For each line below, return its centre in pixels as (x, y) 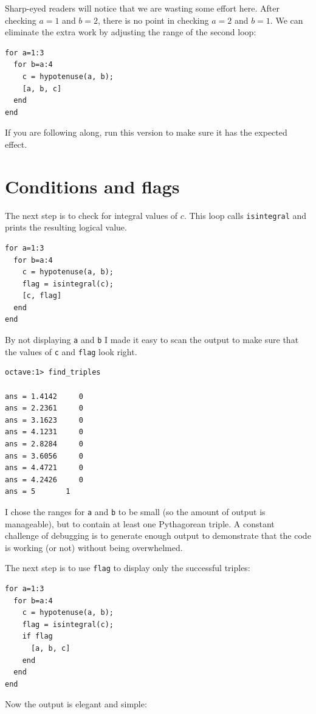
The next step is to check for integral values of (91, 215)
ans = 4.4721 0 (44, 468)
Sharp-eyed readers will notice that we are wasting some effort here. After (142, 8)
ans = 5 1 (38, 492)
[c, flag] (42, 296)
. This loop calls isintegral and (245, 215)
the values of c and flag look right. (71, 351)
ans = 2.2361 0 (44, 408)
